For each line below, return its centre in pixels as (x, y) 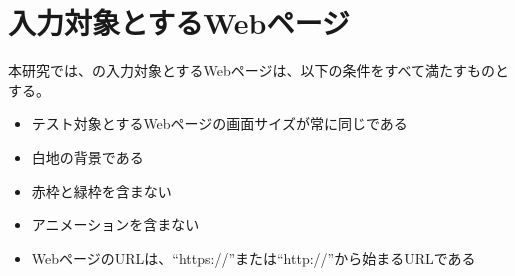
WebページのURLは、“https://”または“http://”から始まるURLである (253, 257)
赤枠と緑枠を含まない (101, 190)
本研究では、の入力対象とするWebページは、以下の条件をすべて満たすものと (258, 70)
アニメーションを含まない (115, 224)
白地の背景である (87, 156)
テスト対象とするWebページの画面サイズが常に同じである (219, 123)
